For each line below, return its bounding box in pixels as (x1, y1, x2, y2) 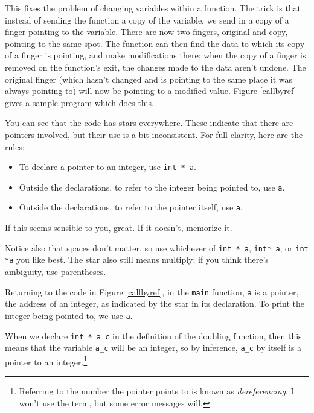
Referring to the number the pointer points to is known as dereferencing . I (19, 385, 294, 397)
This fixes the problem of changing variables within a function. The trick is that (5, 2, 301, 14)
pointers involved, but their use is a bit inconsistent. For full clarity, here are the (5, 128, 303, 140)
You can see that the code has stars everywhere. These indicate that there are (5, 116, 293, 129)
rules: (5, 140, 25, 153)
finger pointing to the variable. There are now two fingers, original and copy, (5, 25, 288, 38)
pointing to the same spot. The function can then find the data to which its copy (5, 37, 305, 49)
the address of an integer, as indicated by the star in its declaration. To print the (5, 297, 305, 310)
